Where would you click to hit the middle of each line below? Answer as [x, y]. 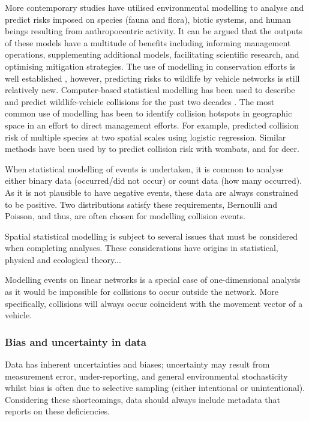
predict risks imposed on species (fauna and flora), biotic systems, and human [148, 19]
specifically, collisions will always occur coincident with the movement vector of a [154, 303]
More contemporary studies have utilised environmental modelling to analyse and [154, 7]
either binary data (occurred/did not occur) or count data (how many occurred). [154, 180]
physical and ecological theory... [63, 259]
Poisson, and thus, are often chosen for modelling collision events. [125, 216]
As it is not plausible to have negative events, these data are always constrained [152, 192]
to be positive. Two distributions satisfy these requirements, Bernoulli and [141, 204]
